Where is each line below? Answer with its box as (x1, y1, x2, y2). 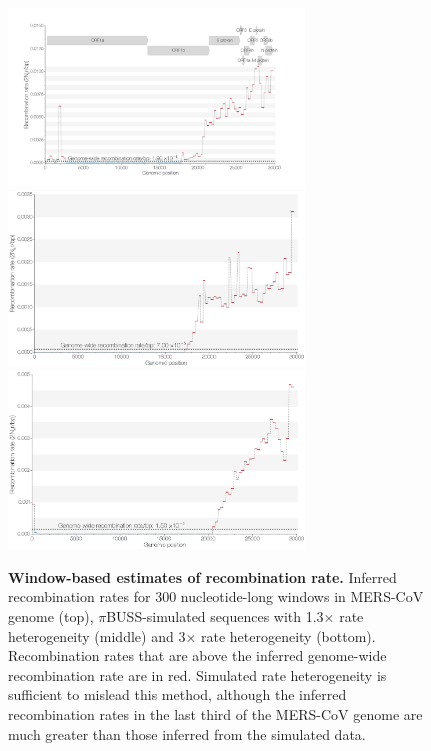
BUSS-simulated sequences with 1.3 (106, 605, 324, 626)
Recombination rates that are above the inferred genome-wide (8, 645, 387, 666)
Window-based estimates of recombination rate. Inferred (8, 566, 397, 587)
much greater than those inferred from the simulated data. (8, 723, 366, 744)
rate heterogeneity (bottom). (200, 625, 376, 646)
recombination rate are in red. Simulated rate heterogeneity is (8, 664, 387, 685)
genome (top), (8, 605, 94, 626)
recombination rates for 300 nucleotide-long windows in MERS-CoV (8, 586, 424, 607)
